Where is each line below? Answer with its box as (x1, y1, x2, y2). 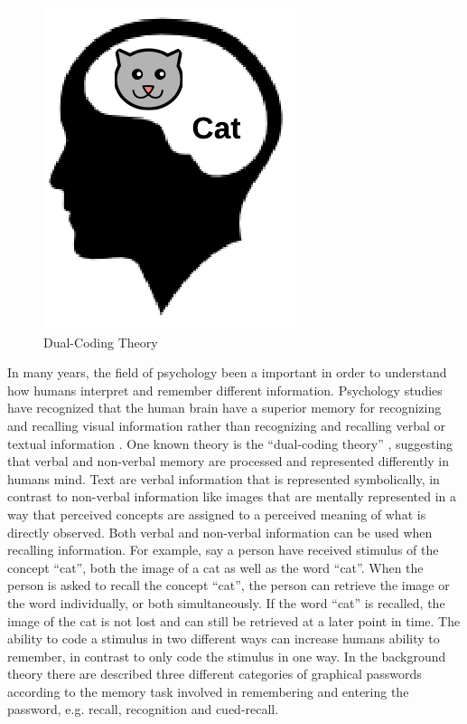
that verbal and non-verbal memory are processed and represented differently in (7, 452, 449, 471)
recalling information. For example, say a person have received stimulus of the (7, 540, 439, 559)
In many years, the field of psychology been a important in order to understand (7, 363, 447, 382)
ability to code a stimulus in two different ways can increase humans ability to (7, 629, 440, 648)
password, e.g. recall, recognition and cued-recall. (7, 700, 279, 719)
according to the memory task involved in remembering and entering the (7, 681, 409, 700)
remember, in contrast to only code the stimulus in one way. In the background (7, 646, 446, 665)
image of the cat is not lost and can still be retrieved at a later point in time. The (7, 611, 461, 630)
